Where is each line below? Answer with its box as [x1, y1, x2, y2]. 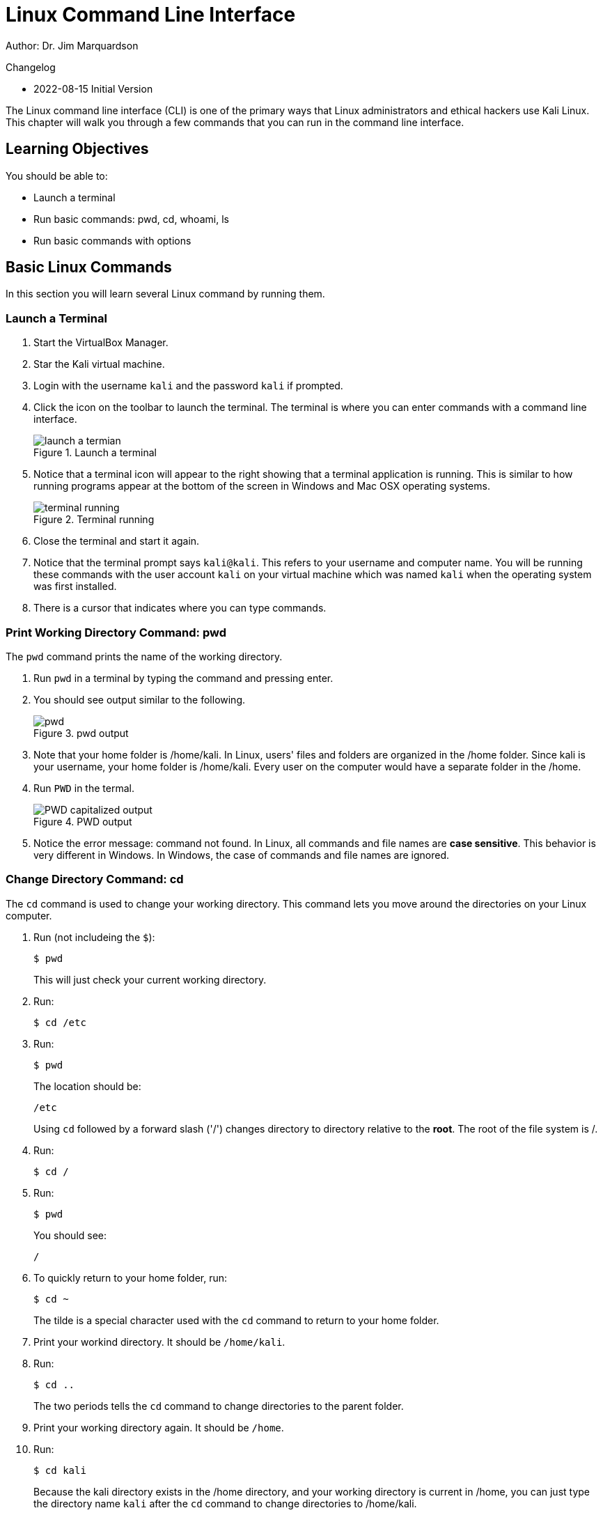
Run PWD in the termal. [33, 782, 134, 794]
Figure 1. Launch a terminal [33, 446, 157, 459]
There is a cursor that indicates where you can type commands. [33, 602, 327, 614]
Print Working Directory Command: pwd [6, 625, 227, 639]
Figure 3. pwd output [33, 727, 129, 739]
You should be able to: [6, 169, 108, 182]
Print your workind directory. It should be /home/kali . [33, 1335, 285, 1348]
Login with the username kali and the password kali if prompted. [33, 380, 343, 392]
